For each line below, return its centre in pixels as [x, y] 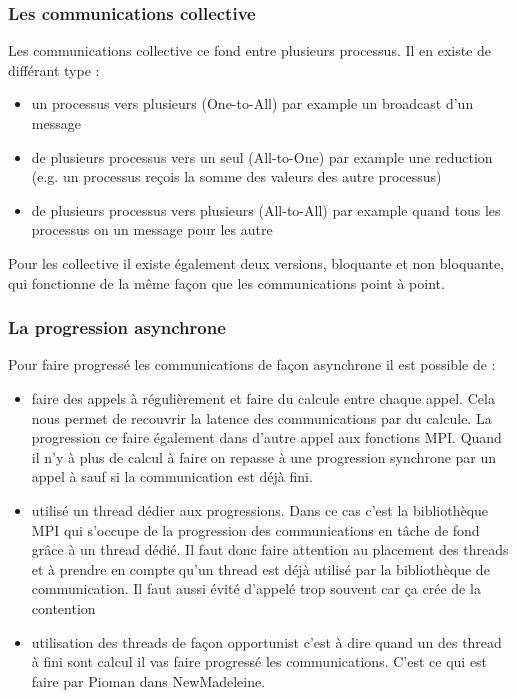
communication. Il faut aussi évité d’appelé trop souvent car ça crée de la [256, 588]
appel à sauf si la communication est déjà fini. [172, 476]
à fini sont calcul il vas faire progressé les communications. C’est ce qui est [259, 661]
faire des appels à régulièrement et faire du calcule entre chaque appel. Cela [263, 397]
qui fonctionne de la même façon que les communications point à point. [226, 282]
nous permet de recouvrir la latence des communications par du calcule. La [261, 417]
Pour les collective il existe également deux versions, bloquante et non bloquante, [256, 262]
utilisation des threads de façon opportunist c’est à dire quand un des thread [266, 641]
